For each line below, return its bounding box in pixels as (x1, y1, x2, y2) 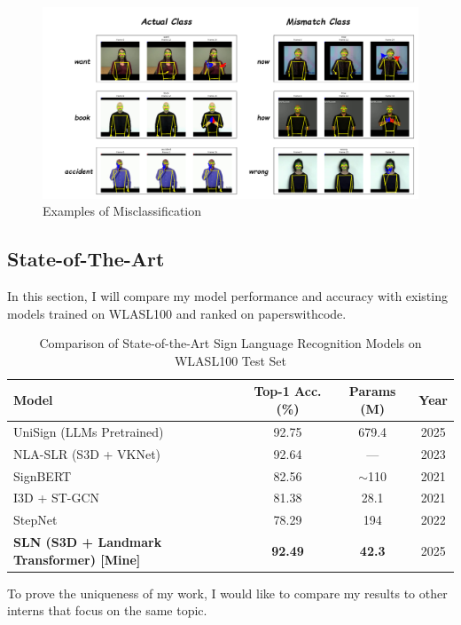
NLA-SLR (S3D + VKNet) (13, 444, 161, 463)
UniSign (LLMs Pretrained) (13, 422, 164, 440)
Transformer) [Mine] (13, 550, 141, 568)
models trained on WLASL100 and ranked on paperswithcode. (7, 304, 347, 322)
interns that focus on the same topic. (7, 601, 207, 620)
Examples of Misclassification (43, 202, 202, 220)
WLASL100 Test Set (174, 351, 287, 369)
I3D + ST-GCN (13, 488, 100, 507)
